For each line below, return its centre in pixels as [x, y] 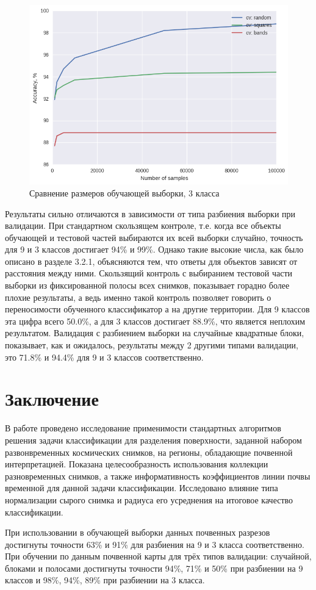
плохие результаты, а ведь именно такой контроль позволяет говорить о [138, 297]
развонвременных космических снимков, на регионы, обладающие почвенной [149, 452]
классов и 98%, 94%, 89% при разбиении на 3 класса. [105, 580]
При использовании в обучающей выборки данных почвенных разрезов [138, 532]
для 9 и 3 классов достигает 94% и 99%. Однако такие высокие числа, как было [154, 249]
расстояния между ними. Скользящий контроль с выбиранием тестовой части [149, 273]
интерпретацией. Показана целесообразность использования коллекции [137, 464]
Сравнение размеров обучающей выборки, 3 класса [124, 192]
